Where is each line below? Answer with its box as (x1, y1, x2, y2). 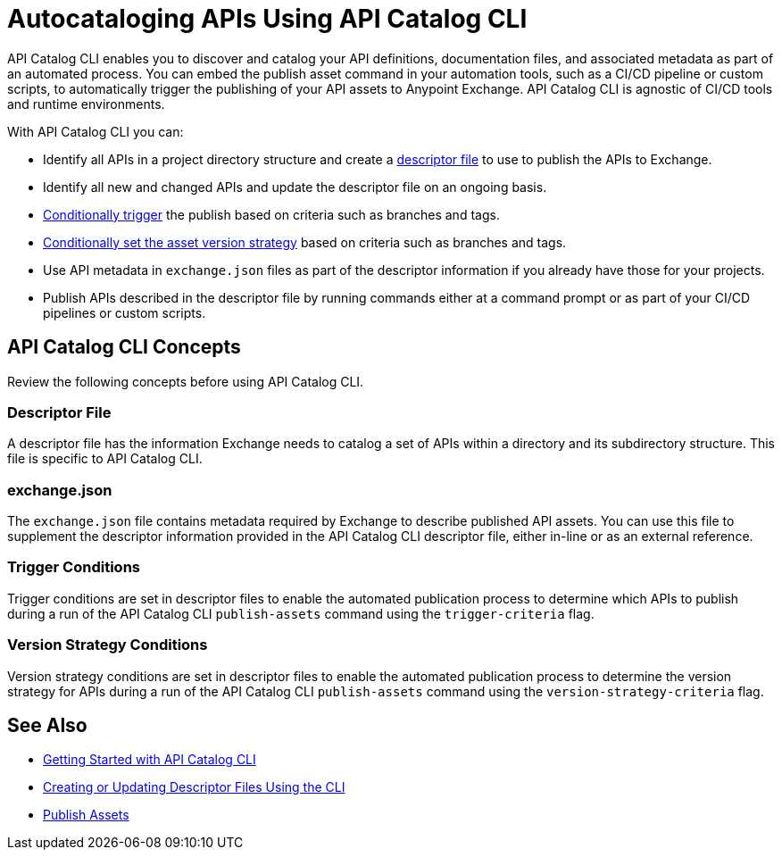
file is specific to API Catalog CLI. (7, 451, 203, 467)
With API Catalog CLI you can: (7, 123, 184, 139)
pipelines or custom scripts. (43, 304, 206, 320)
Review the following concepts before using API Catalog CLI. (7, 373, 364, 389)
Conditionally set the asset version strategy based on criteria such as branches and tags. (43, 234, 567, 250)
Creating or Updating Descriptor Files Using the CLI (43, 779, 345, 795)
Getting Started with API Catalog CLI (43, 752, 256, 768)
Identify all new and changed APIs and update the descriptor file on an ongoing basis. (43, 179, 547, 195)
